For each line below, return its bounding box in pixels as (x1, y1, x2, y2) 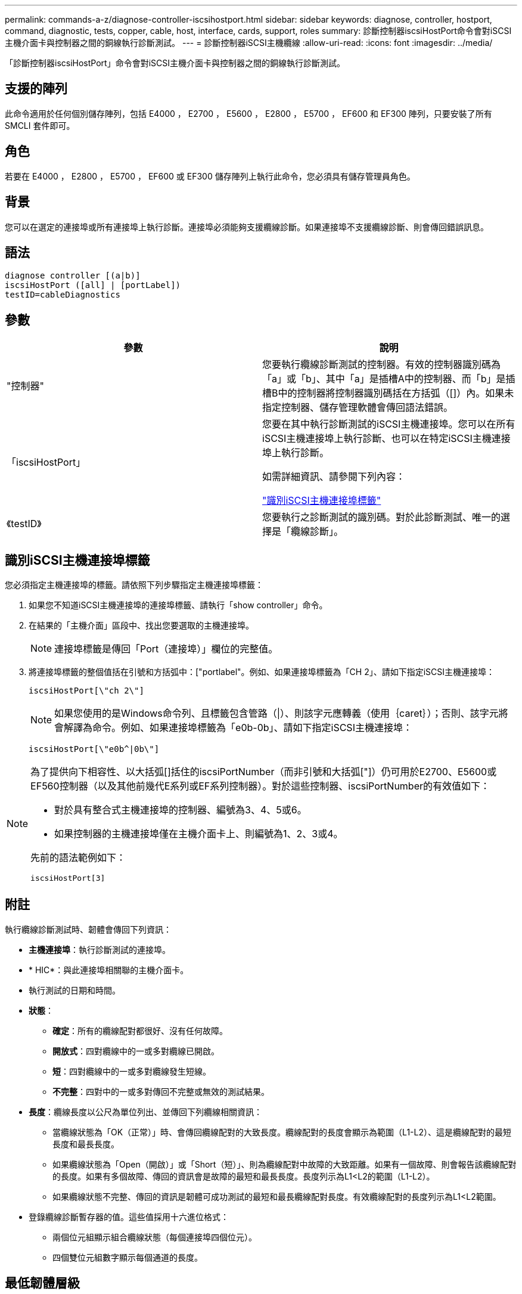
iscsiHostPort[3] (30, 874, 105, 883)
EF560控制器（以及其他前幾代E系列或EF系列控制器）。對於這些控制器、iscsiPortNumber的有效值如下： (30, 780, 490, 793)
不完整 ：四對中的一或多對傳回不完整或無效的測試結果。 (52, 1086, 269, 1097)
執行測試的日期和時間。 (29, 985, 120, 995)
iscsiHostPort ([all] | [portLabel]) (5, 280, 181, 290)
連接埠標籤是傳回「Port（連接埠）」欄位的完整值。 (54, 643, 278, 655)
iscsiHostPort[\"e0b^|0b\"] (29, 744, 160, 754)
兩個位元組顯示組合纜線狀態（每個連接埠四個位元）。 (52, 1231, 257, 1242)
